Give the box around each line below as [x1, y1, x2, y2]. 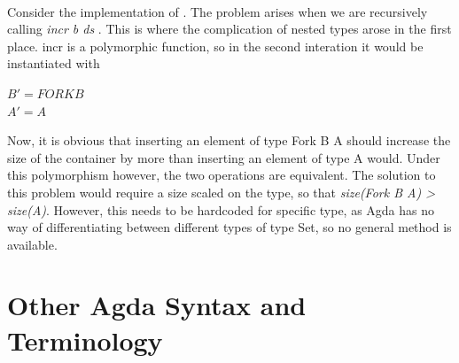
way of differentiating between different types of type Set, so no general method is [7, 218, 452, 236]
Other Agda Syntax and [7, 287, 307, 323]
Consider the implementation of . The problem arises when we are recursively [7, 2, 428, 20]
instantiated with [7, 54, 100, 73]
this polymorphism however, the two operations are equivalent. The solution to [7, 166, 436, 184]
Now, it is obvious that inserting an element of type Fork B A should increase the [7, 131, 451, 150]
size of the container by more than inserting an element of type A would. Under [7, 148, 440, 166]
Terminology [7, 321, 163, 358]
